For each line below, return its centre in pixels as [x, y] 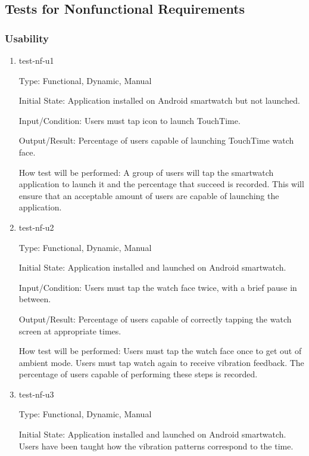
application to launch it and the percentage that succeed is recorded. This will [161, 184]
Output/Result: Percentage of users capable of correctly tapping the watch [155, 319]
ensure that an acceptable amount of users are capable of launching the [149, 195]
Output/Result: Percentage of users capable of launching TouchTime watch [156, 140]
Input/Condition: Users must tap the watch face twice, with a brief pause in [158, 287]
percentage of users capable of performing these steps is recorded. [138, 374]
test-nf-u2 [36, 227]
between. [35, 299]
